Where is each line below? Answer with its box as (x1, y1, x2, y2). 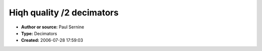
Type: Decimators (21, 30, 57, 36)
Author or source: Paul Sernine (21, 24, 84, 30)
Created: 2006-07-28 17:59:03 (21, 38, 83, 43)
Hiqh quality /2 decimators (9, 7, 119, 18)
